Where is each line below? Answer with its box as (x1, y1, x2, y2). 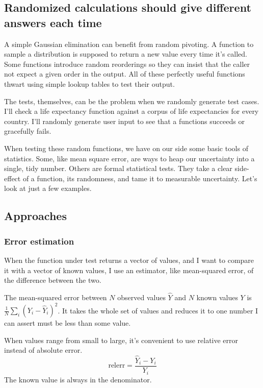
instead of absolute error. (4, 345, 83, 355)
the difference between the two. (4, 275, 101, 285)
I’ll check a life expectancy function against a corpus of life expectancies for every (4, 106, 259, 116)
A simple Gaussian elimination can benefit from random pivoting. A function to (4, 38, 254, 49)
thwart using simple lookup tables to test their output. (4, 78, 175, 89)
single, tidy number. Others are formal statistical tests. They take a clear (4, 163, 232, 174)
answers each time (4, 14, 102, 30)
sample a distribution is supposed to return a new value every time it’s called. (4, 48, 247, 59)
